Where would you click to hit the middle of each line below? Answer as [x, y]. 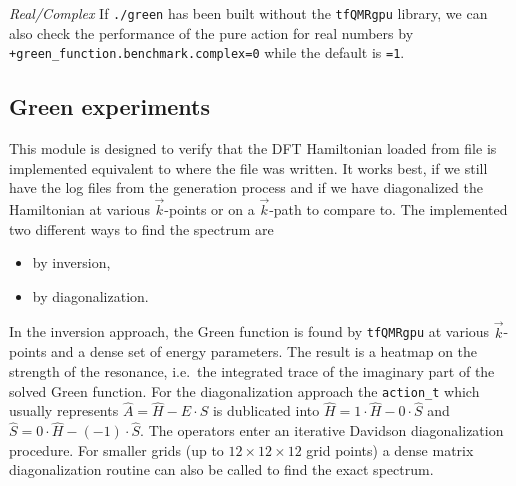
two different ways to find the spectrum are [141, 228]
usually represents [64, 410]
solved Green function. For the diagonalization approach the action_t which [244, 390]
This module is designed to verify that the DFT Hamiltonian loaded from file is [253, 148]
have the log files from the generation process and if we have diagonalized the [246, 187]
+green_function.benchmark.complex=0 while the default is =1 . [207, 52]
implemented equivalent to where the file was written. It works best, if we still [248, 167]
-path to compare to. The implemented [388, 209]
